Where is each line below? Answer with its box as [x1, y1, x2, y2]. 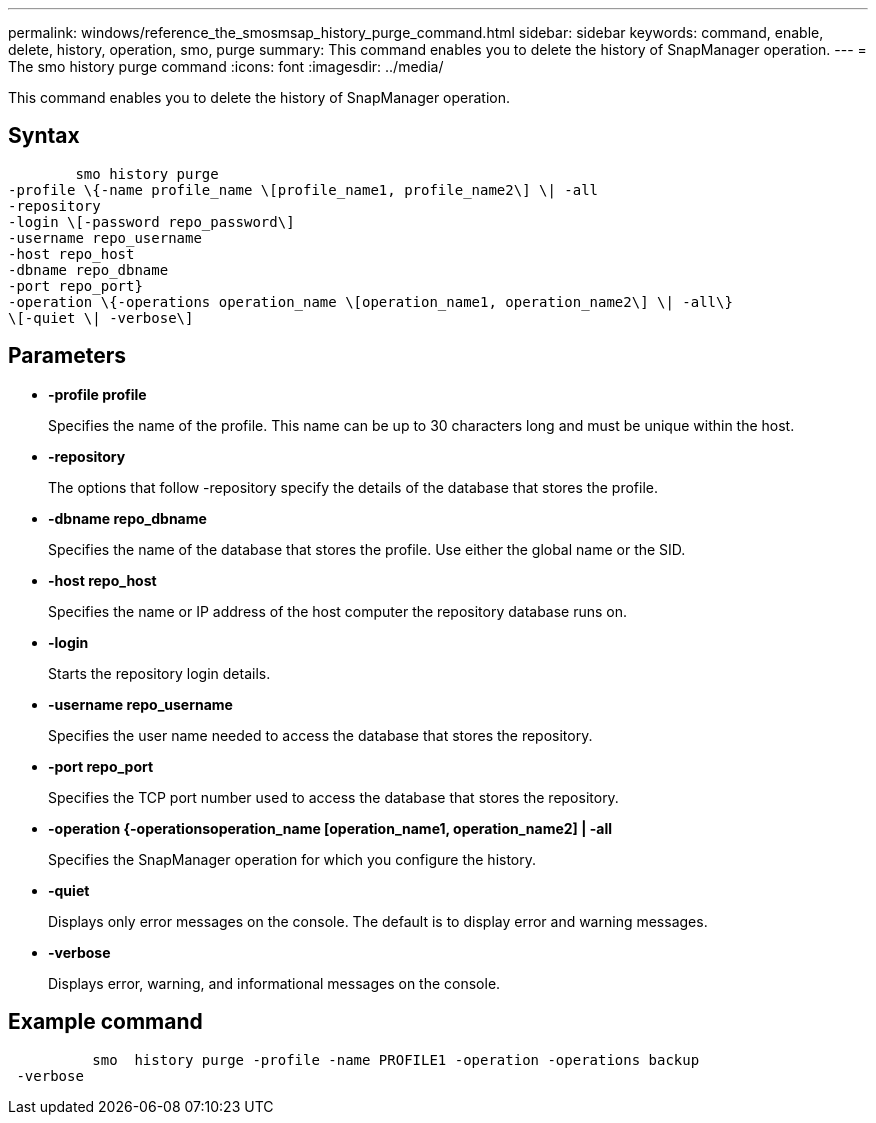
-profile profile [48, 385, 147, 403]
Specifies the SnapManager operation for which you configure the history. [48, 850, 537, 868]
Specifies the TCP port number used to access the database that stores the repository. [48, 788, 619, 806]
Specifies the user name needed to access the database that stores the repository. [48, 726, 593, 744]
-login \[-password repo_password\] [8, 213, 295, 230]
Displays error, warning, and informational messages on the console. [48, 974, 501, 992]
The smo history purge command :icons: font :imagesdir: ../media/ [8, 58, 444, 75]
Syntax [8, 123, 80, 149]
